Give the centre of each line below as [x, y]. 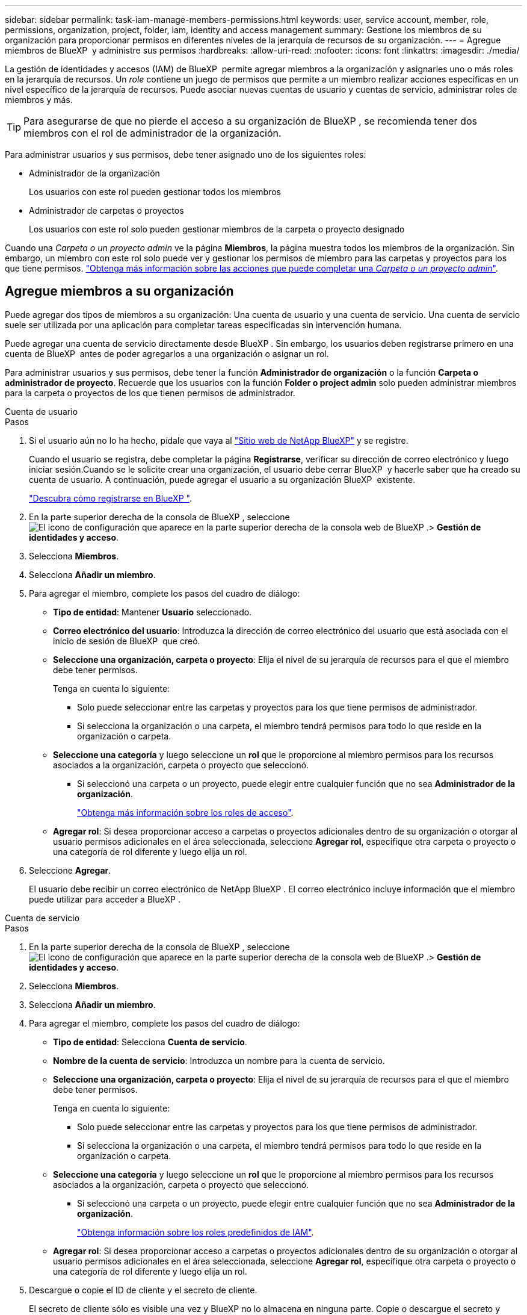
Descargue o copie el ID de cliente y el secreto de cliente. [143, 1290]
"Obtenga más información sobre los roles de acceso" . [185, 812]
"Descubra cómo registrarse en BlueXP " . [110, 498]
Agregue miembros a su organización [119, 291]
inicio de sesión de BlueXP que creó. [127, 641]
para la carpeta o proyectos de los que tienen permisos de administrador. [150, 393]
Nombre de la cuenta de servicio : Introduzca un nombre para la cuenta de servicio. [219, 1060]
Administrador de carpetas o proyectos [106, 210]
